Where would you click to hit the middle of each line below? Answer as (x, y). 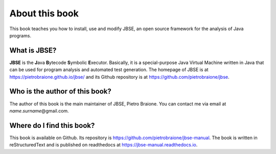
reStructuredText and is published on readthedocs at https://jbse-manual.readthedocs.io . (103, 145)
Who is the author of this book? (61, 91)
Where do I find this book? (52, 125)
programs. (20, 35)
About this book (44, 13)
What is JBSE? (33, 50)
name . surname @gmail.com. (39, 111)
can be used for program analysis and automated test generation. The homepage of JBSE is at (109, 70)
